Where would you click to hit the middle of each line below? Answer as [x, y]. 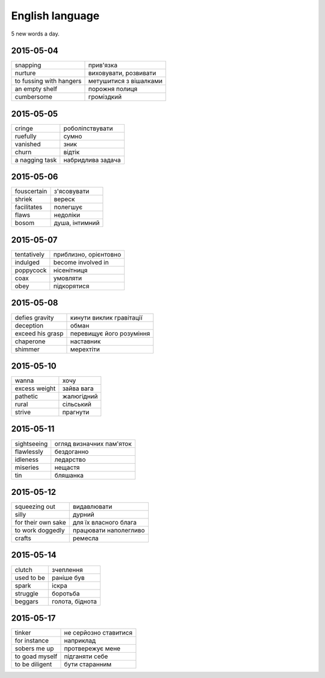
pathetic [26, 396]
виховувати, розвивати [122, 73]
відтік [72, 152]
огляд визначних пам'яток [93, 444]
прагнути [76, 412]
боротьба [66, 593]
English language [55, 16]
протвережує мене [92, 648]
